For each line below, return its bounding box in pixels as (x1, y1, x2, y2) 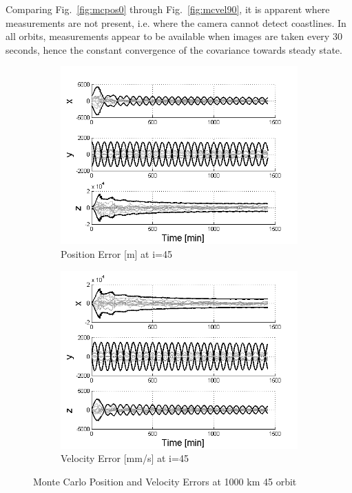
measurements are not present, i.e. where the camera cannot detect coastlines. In (6, 15, 346, 30)
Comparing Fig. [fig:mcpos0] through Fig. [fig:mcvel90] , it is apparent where (6, 2, 330, 16)
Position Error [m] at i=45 (61, 246, 172, 261)
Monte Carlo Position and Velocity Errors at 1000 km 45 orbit (33, 474, 297, 488)
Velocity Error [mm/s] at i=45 (61, 451, 189, 465)
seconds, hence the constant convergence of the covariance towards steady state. (6, 42, 342, 57)
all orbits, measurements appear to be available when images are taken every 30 (6, 29, 342, 43)
